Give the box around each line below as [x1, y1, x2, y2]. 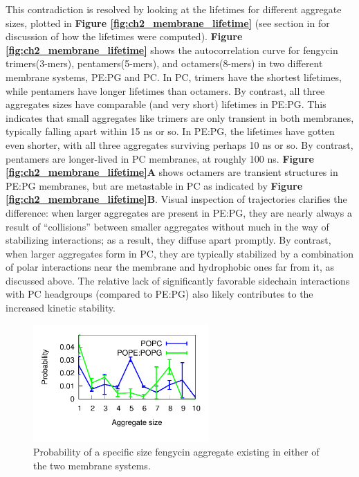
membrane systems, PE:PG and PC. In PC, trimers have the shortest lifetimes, [6, 69, 342, 84]
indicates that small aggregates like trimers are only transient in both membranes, [6, 110, 354, 125]
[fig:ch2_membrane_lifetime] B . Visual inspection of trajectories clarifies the [6, 192, 347, 206]
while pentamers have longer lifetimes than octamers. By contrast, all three [6, 83, 325, 98]
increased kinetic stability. [6, 300, 116, 315]
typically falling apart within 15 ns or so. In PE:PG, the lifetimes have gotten [6, 124, 335, 138]
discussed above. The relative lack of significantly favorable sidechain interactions [6, 273, 350, 287]
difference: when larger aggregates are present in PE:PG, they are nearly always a [6, 205, 352, 219]
